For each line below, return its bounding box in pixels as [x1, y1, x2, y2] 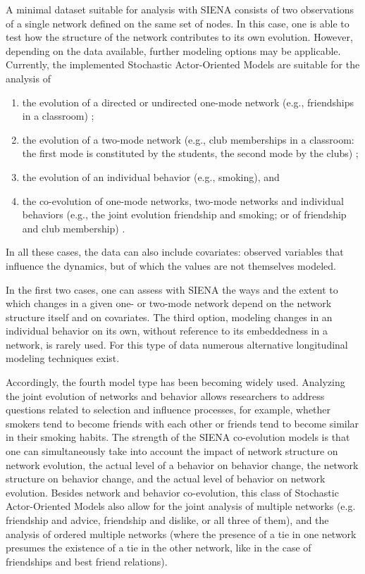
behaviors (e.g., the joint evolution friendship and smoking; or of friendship [22, 207, 347, 222]
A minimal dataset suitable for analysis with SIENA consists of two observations [6, 2, 354, 16]
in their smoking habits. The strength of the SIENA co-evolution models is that [6, 430, 350, 444]
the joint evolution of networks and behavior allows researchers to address [6, 388, 325, 403]
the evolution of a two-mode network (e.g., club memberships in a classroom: [22, 132, 354, 146]
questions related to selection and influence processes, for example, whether [6, 402, 331, 417]
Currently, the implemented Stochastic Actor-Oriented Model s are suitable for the [6, 57, 360, 72]
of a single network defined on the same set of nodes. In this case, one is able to [6, 15, 349, 30]
